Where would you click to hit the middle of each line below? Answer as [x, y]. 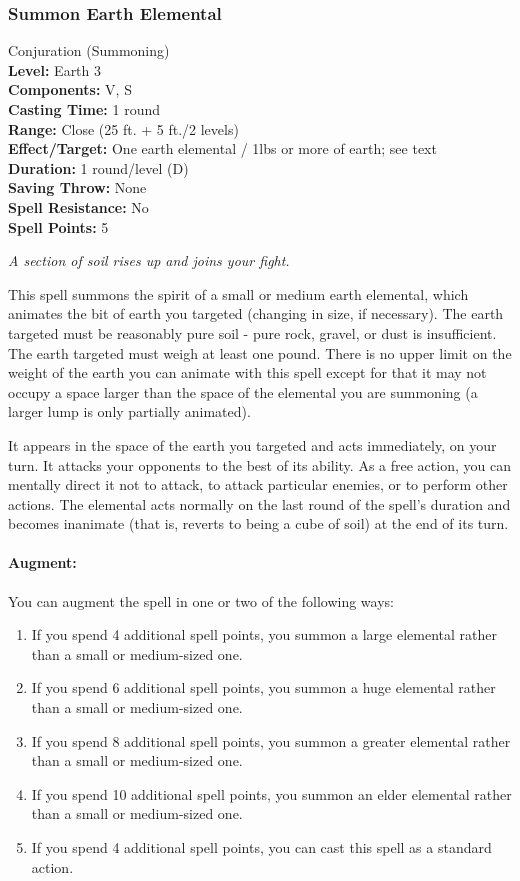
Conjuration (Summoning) [89, 50]
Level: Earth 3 [55, 69]
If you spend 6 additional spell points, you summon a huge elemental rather [263, 687]
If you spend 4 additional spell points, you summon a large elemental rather [264, 634]
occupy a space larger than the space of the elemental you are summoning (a [243, 391]
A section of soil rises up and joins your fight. [149, 260]
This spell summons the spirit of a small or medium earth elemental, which [238, 293]
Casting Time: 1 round [84, 109]
